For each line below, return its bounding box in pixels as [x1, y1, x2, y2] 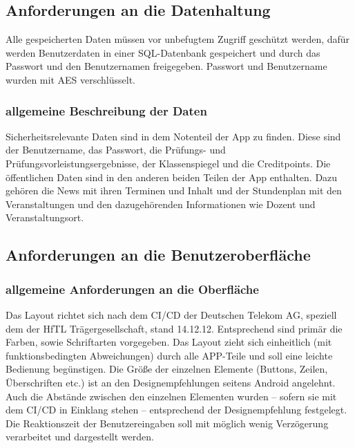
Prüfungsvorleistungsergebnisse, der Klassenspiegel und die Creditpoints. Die [6, 156, 331, 170]
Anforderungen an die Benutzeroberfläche [6, 244, 311, 265]
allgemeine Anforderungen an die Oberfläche [6, 280, 259, 297]
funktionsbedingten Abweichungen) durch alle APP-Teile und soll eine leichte [6, 348, 333, 362]
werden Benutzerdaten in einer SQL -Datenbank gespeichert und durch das [6, 45, 320, 59]
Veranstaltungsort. [6, 210, 84, 225]
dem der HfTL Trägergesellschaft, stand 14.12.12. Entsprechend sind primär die [6, 321, 343, 335]
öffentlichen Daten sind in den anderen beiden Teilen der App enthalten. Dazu [6, 169, 338, 184]
